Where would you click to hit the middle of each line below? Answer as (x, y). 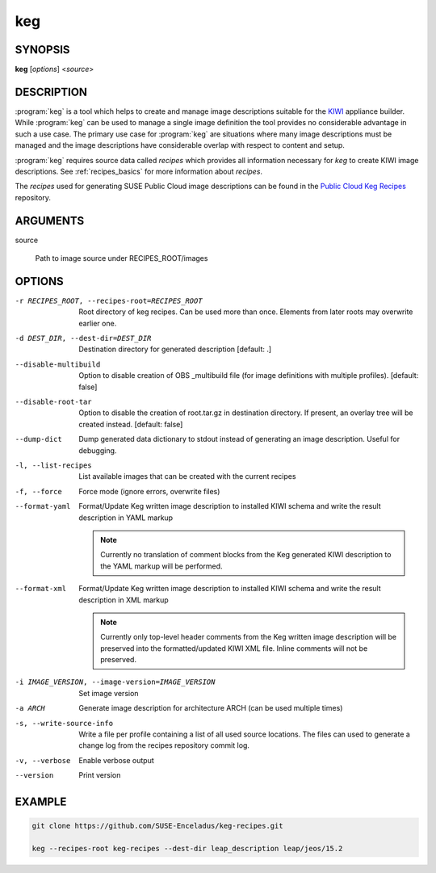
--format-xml (41, 589)
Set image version (109, 693)
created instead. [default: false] (131, 424)
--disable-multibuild (58, 364)
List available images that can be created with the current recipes (187, 476)
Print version (100, 775)
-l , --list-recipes (53, 465)
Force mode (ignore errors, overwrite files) (149, 491)
